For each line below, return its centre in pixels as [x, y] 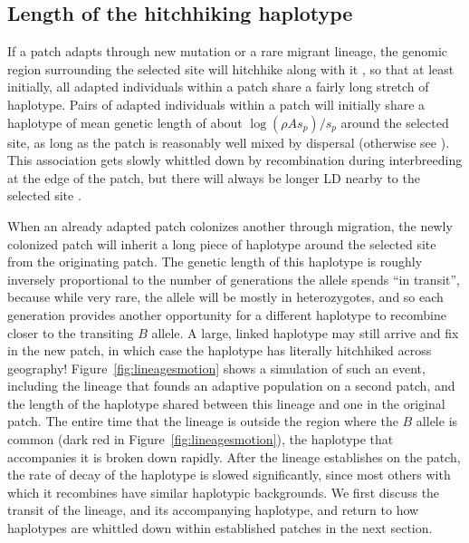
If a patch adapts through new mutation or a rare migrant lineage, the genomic [227, 51]
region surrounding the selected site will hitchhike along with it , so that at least [231, 68]
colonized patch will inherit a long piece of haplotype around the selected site [222, 243]
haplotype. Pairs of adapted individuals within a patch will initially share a [216, 104]
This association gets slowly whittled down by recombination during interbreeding [235, 160]
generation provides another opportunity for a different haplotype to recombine [227, 314]
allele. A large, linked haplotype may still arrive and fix [305, 332]
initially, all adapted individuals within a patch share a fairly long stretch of [218, 87]
